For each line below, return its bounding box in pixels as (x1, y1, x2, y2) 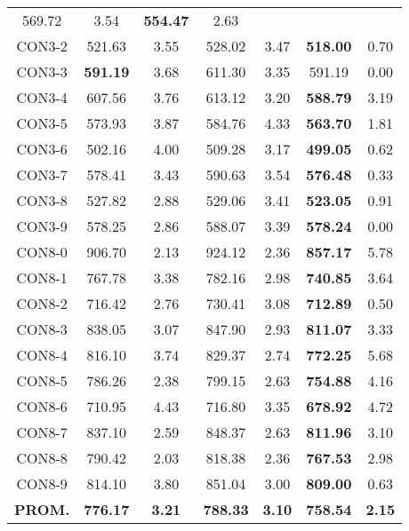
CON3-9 (16, 216, 68, 236)
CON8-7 (16, 422, 68, 442)
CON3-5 (16, 113, 68, 133)
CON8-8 (16, 448, 68, 468)
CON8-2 (16, 293, 68, 313)
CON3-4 (16, 87, 68, 107)
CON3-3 (16, 61, 68, 82)
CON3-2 (16, 36, 68, 56)
